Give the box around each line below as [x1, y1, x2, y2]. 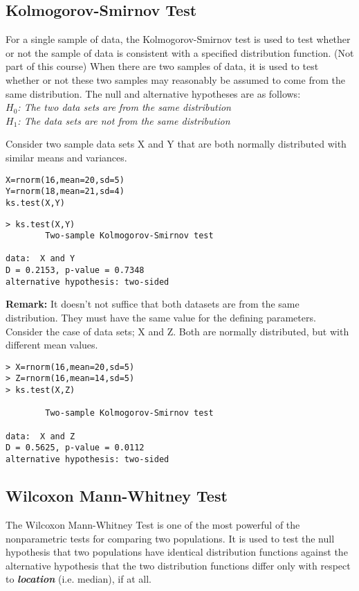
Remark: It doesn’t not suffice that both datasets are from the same [6, 297, 300, 311]
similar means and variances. [6, 150, 127, 164]
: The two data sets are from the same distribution [17, 100, 231, 114]
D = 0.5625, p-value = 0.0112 [6, 443, 145, 453]
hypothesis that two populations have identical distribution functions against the [6, 545, 348, 559]
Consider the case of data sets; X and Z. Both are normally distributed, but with [6, 324, 349, 338]
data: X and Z [6, 431, 75, 441]
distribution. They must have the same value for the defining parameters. [6, 310, 316, 325]
